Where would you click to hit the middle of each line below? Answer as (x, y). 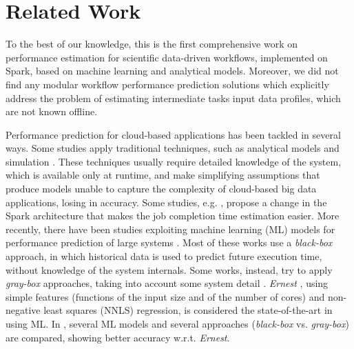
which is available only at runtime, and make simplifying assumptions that (163, 175)
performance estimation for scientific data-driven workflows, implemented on (167, 57)
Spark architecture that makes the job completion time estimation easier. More (173, 216)
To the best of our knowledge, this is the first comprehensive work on (152, 44)
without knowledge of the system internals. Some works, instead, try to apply (169, 269)
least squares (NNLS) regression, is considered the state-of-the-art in (188, 310)
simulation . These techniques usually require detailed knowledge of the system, (174, 161)
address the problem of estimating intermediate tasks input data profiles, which (173, 98)
